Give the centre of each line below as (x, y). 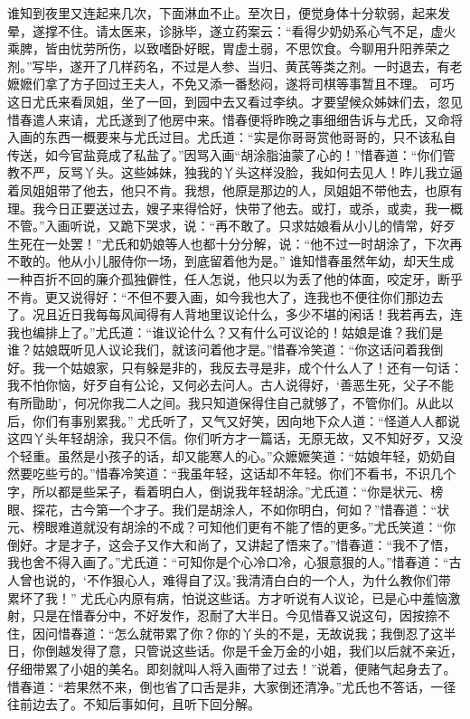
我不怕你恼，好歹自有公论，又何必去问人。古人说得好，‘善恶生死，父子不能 (230, 385)
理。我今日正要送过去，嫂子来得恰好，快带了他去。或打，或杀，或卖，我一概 (235, 208)
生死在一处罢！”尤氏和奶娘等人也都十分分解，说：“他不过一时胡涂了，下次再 (235, 243)
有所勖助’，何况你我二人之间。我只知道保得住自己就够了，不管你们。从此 (224, 403)
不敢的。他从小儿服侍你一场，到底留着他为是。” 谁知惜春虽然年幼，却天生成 (231, 261)
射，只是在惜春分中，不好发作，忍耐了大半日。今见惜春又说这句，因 (210, 615)
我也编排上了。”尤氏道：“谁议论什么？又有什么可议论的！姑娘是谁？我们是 (226, 331)
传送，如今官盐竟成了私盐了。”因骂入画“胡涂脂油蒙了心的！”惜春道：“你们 (225, 154)
